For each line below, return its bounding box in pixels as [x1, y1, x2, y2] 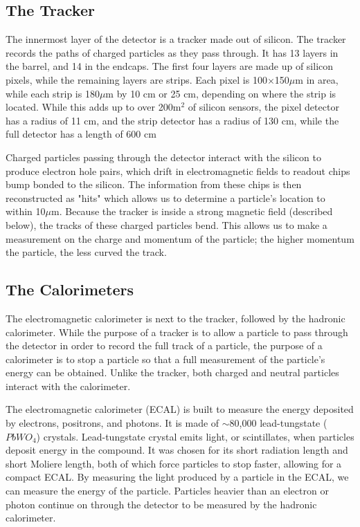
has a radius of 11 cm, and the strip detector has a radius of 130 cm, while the [6, 113, 339, 127]
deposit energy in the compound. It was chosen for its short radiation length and [6, 443, 348, 457]
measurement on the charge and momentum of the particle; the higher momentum [6, 231, 354, 246]
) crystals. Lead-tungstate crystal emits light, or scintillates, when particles [36, 429, 354, 443]
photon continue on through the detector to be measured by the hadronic [6, 497, 317, 511]
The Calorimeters [6, 279, 134, 300]
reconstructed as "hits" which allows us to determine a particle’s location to [6, 190, 325, 205]
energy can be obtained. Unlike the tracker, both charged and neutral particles [6, 365, 339, 380]
